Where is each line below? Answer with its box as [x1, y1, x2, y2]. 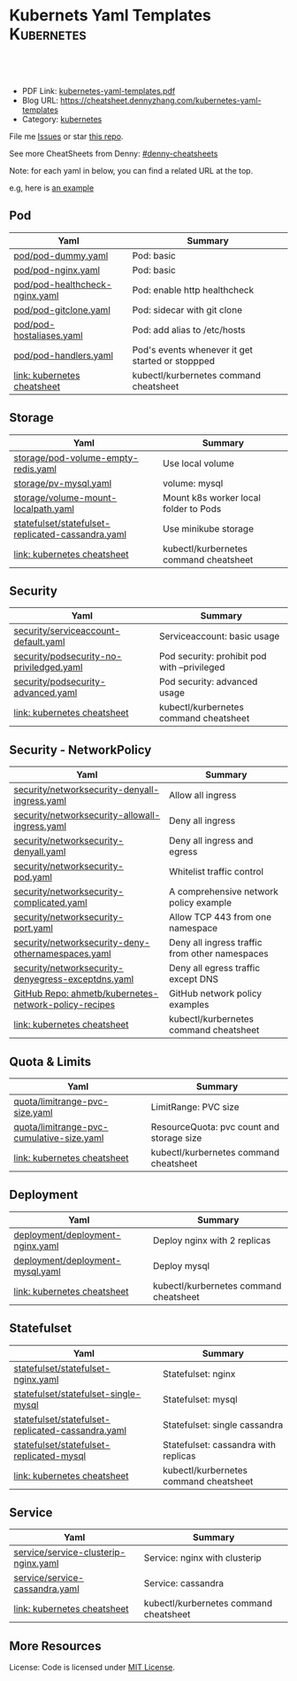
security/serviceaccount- [13, 625, 121, 637]
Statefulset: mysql [163, 1393, 238, 1405]
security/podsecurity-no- [13, 650, 122, 663]
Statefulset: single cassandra [163, 1419, 284, 1431]
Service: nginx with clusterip [143, 1552, 263, 1564]
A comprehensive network [169, 885, 278, 898]
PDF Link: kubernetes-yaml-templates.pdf [21, 85, 176, 96]
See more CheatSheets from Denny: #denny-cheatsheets [9, 148, 218, 159]
